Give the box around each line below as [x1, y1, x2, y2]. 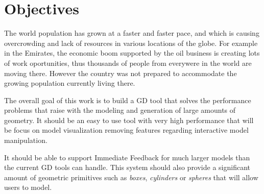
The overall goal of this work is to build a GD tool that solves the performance [4, 94, 251, 105]
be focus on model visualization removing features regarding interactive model [4, 125, 249, 135]
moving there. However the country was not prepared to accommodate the [4, 67, 237, 78]
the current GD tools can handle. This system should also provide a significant [4, 162, 251, 173]
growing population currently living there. [4, 78, 135, 88]
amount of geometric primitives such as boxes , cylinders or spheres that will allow [4, 172, 258, 182]
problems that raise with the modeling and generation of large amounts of [4, 105, 236, 115]
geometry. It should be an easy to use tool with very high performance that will [4, 114, 254, 125]
